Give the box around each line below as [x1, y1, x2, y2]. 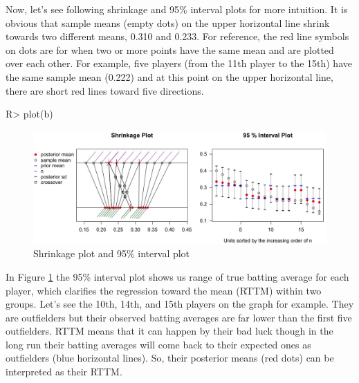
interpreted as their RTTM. [6, 364, 122, 379]
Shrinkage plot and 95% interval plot [33, 246, 190, 261]
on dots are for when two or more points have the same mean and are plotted [6, 42, 334, 57]
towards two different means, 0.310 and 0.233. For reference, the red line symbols [6, 29, 349, 44]
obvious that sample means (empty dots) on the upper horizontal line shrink [6, 15, 330, 30]
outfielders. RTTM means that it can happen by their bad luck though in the [6, 324, 333, 338]
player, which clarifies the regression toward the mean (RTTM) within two [6, 283, 322, 297]
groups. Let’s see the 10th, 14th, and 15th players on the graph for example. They [6, 297, 354, 311]
